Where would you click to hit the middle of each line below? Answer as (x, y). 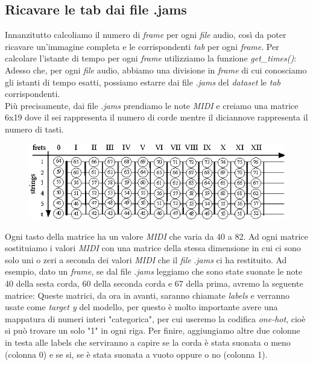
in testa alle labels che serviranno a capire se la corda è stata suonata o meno (148, 342)
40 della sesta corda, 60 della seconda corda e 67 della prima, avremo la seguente (154, 283)
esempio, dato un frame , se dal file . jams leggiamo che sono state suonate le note (154, 271)
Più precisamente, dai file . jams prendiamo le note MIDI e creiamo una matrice (152, 105)
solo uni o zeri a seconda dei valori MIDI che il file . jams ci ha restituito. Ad (146, 259)
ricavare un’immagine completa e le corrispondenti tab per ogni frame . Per (142, 46)
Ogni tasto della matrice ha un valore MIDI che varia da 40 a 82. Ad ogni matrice (156, 236)
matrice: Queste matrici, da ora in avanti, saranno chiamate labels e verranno (147, 295)
